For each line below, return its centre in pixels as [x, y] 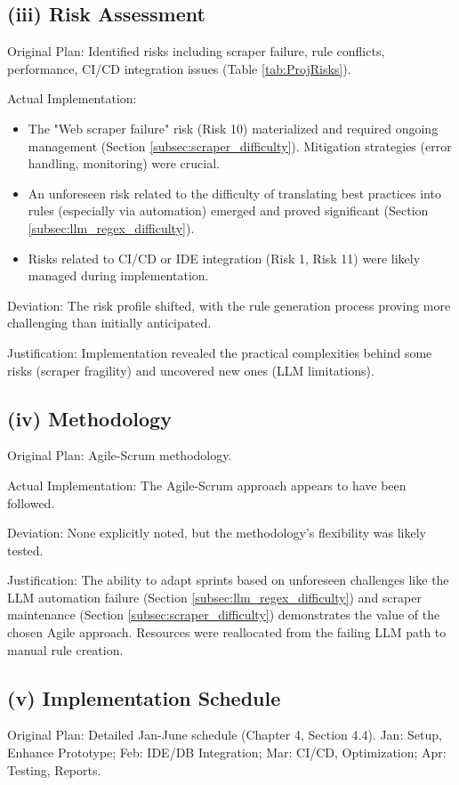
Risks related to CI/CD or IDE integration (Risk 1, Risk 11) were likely [224, 258]
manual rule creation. [65, 649]
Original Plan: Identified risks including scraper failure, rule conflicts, [196, 51]
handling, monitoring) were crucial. [124, 163]
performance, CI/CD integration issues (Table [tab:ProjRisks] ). [179, 68]
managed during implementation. [118, 275]
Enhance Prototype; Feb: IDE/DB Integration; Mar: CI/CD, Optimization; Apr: [227, 753]
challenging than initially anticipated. [109, 323]
